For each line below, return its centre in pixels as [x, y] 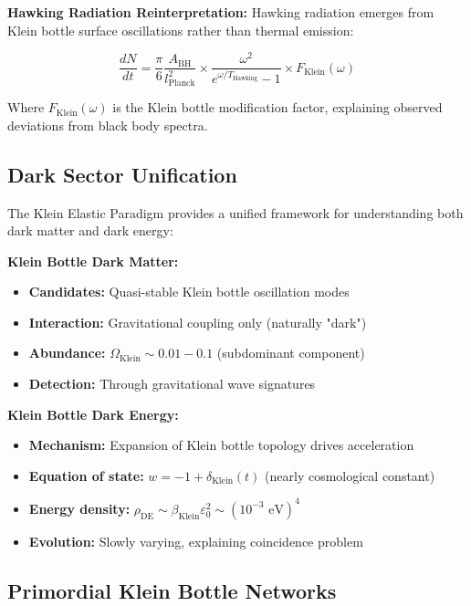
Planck [182, 84]
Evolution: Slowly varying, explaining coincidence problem [196, 541]
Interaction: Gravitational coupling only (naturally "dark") [198, 322]
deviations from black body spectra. [108, 125]
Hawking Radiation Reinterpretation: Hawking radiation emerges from [221, 12]
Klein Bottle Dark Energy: [93, 414]
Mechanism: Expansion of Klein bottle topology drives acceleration [221, 445]
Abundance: [67, 353]
